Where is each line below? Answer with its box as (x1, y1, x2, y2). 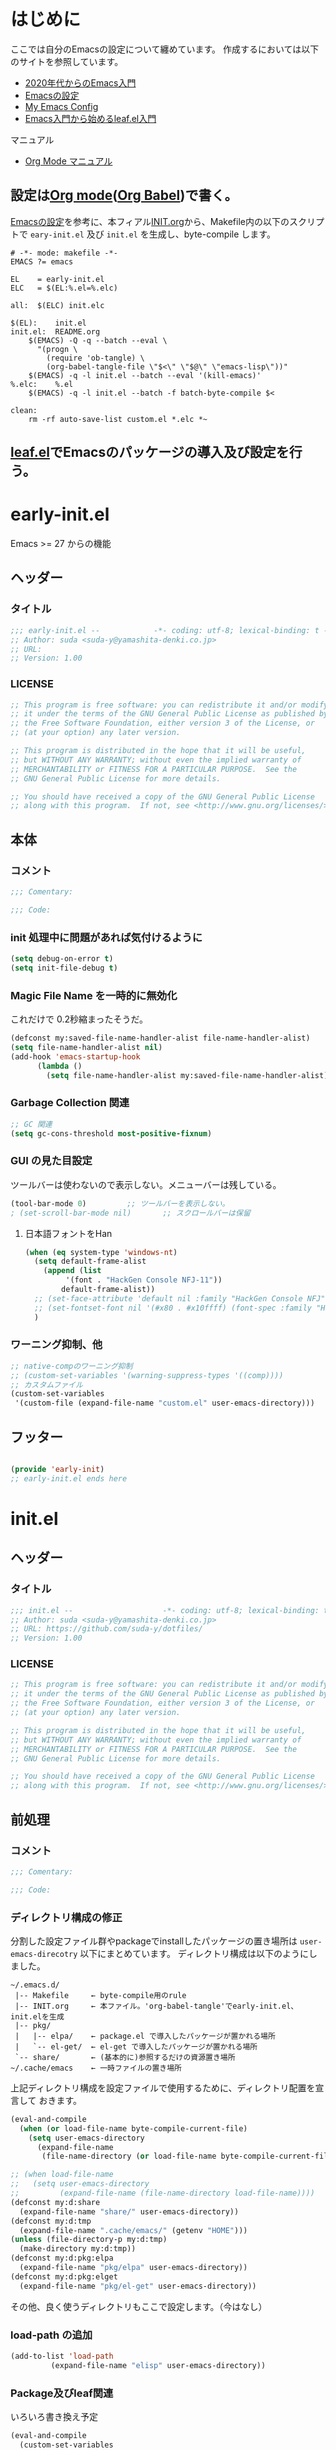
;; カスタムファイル (10, 1380, 83, 1390)
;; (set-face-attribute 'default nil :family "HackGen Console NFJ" (34, 1293, 326, 1304)
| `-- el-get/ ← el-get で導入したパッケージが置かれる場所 (14, 2041, 258, 2052)
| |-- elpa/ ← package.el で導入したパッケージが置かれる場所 (14, 2031, 276, 2041)
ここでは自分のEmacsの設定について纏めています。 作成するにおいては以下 (10, 43, 320, 55)
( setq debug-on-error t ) (10, 954, 114, 964)
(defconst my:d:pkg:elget (10, 2271, 118, 2282)
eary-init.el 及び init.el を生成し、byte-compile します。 (29, 228, 276, 240)
